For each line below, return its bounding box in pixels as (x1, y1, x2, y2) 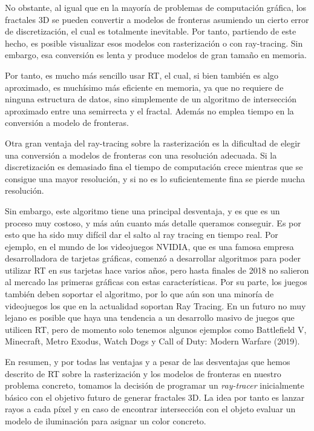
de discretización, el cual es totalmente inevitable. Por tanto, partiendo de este (5, 25, 296, 38)
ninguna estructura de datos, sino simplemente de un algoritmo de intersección (5, 93, 296, 105)
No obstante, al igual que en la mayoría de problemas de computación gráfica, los (5, 1, 307, 13)
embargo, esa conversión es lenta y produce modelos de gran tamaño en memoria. (5, 48, 307, 61)
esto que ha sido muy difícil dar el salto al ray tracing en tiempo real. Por (5, 228, 278, 241)
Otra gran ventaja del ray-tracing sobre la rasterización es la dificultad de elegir (5, 136, 301, 149)
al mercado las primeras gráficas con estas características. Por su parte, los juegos (5, 275, 307, 288)
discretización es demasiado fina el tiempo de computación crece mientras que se (5, 160, 303, 173)
